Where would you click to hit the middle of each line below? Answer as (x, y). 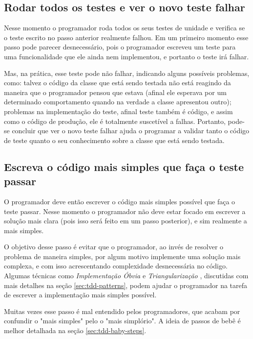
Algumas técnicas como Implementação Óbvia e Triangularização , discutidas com (126, 276)
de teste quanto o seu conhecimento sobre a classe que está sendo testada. (114, 140)
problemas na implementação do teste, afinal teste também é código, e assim (118, 111)
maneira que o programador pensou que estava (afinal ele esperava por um (115, 92)
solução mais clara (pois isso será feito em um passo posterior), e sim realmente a (126, 221)
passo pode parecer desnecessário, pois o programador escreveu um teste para (120, 47)
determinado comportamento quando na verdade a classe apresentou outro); (118, 102)
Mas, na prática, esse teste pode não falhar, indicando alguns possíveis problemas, (127, 73)
